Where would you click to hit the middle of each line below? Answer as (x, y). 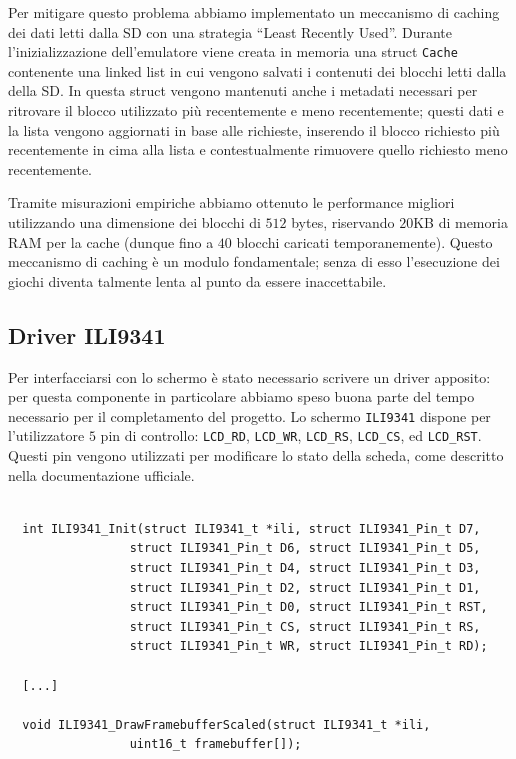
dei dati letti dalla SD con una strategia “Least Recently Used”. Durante (230, 31)
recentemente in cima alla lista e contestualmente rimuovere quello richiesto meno (258, 149)
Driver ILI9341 (87, 334)
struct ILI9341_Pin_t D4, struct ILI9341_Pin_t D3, (305, 568)
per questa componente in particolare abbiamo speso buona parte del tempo (241, 396)
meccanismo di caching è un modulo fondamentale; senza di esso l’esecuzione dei (254, 261)
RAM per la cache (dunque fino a (111, 241)
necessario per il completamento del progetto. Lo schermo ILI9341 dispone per (249, 415)
